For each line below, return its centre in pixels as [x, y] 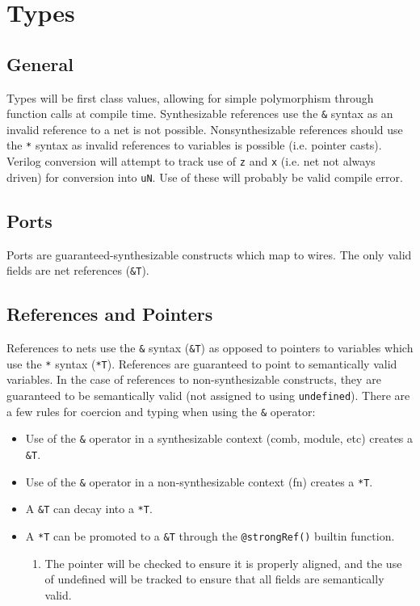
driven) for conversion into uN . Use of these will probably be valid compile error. [205, 177]
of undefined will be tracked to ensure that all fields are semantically [214, 579]
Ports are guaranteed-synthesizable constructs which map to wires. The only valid [209, 254]
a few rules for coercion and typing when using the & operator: [161, 411]
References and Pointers [110, 314]
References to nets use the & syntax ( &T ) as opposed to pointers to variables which [210, 348]
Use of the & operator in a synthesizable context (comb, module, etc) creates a [219, 438]
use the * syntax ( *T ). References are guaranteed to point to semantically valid [202, 363]
